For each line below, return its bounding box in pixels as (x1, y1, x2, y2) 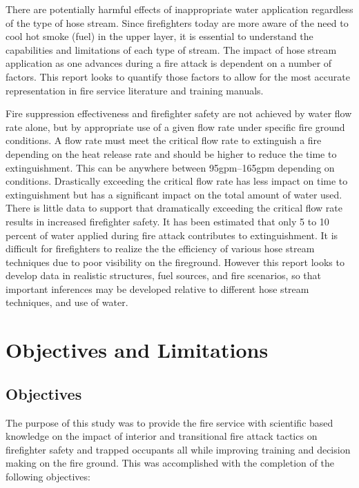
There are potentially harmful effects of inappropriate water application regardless (6, 2, 353, 16)
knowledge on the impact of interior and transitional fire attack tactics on (6, 429, 318, 443)
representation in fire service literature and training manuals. (6, 83, 264, 97)
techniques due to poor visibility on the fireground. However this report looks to (6, 254, 345, 269)
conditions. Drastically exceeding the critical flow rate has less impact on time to (6, 174, 348, 188)
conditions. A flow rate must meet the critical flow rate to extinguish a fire (6, 133, 322, 148)
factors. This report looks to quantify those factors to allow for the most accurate (6, 69, 350, 83)
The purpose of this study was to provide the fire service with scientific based (6, 415, 333, 429)
